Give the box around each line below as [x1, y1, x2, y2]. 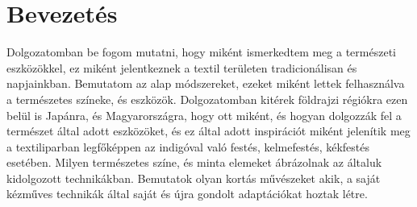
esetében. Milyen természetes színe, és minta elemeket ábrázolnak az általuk [6, 154, 382, 171]
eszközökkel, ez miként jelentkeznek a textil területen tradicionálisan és [6, 59, 357, 76]
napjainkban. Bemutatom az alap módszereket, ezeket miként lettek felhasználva [6, 75, 405, 92]
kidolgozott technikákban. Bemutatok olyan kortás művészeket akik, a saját [6, 169, 381, 186]
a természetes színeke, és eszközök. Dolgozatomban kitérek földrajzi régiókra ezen [6, 90, 408, 107]
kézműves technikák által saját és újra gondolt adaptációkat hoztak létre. [6, 185, 368, 202]
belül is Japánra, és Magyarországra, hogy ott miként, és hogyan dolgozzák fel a [6, 106, 402, 123]
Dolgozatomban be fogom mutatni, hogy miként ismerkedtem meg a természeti [6, 43, 396, 60]
